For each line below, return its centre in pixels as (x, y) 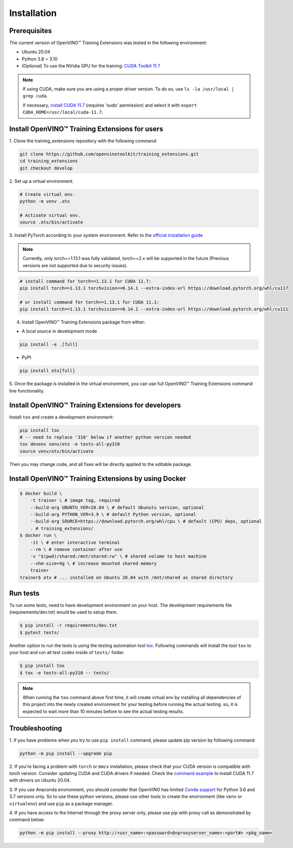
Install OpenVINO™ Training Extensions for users (86, 129)
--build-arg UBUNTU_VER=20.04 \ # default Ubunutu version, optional (117, 507)
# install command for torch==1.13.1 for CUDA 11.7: (86, 281)
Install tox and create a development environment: (62, 417)
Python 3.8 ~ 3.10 (40, 59)
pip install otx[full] (47, 371)
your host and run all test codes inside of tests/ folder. (67, 652)
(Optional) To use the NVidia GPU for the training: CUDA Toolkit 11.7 (91, 66)
